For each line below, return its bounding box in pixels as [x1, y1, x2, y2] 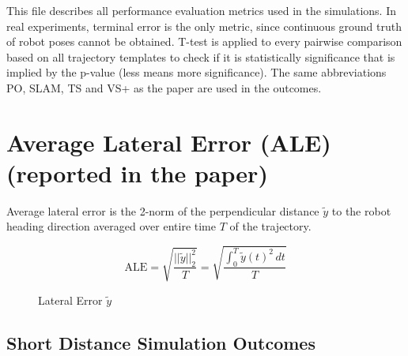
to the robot [331, 202, 391, 219]
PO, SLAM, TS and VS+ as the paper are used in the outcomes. [6, 79, 322, 96]
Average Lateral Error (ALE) [6, 126, 331, 158]
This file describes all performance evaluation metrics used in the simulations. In [6, 2, 397, 18]
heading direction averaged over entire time [6, 218, 216, 234]
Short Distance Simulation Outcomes [6, 330, 315, 354]
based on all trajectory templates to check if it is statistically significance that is [6, 48, 395, 65]
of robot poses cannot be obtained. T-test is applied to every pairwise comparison [6, 33, 402, 50]
